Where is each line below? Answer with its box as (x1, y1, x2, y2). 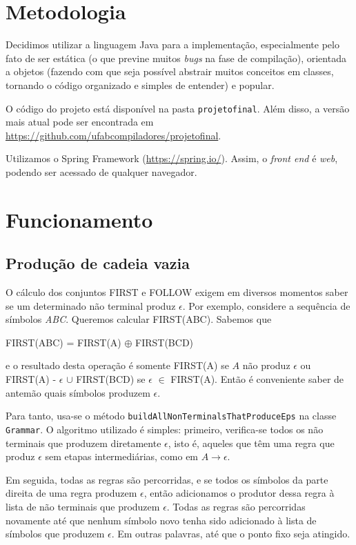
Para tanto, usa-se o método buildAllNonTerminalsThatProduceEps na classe (6, 408, 337, 423)
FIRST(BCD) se (76, 372, 146, 386)
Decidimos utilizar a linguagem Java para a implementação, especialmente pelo (6, 37, 339, 52)
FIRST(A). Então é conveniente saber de (170, 372, 344, 386)
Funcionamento (6, 205, 153, 233)
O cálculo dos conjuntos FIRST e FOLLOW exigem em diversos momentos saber (6, 285, 348, 299)
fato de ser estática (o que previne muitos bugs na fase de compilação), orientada (6, 50, 346, 65)
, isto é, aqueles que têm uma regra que (168, 435, 335, 450)
